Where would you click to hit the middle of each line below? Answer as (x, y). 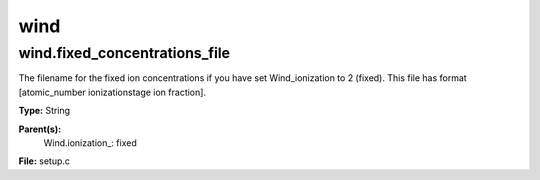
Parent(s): (40, 129)
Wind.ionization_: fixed (90, 142)
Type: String (44, 111)
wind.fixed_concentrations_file (124, 53)
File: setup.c (44, 161)
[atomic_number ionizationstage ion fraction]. (112, 92)
